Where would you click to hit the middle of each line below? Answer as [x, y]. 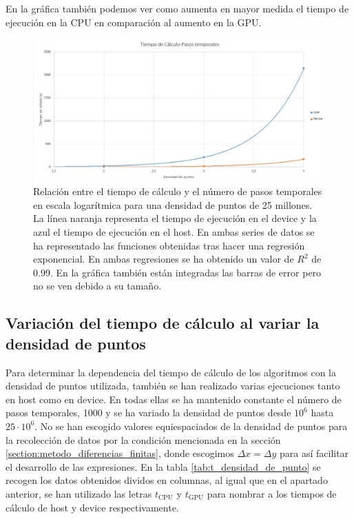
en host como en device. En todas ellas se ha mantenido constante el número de [174, 399]
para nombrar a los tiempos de [272, 493]
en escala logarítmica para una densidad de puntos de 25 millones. [173, 204]
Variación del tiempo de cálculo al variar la [163, 323]
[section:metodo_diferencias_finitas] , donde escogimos [120, 453]
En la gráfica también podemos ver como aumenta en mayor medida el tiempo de [177, 8]
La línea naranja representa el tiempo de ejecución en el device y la [175, 218]
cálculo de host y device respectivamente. [92, 507]
